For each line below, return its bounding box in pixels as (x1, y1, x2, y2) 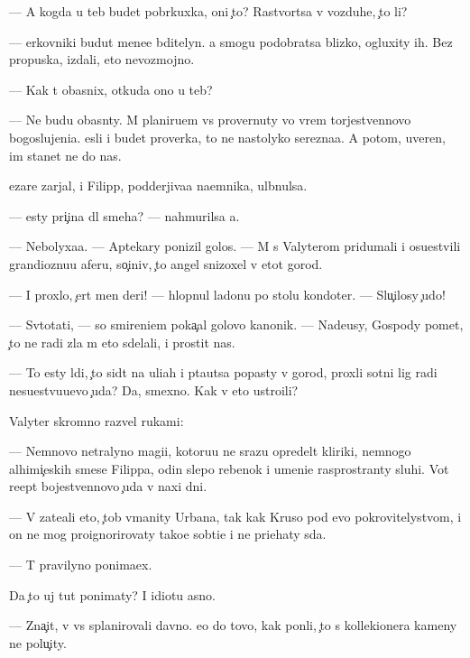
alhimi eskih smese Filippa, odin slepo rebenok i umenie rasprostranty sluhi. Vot (9, 459, 449, 477)
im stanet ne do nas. (9, 145, 122, 164)
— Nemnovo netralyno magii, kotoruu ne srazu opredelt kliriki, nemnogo (9, 441, 411, 460)
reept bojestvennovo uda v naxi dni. (9, 477, 207, 496)
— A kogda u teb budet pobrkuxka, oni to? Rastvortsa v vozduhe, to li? (9, 2, 408, 20)
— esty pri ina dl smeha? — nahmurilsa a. (9, 206, 240, 225)
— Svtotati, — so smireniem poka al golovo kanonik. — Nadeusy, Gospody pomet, (9, 315, 464, 334)
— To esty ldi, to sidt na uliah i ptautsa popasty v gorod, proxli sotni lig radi (9, 363, 438, 382)
